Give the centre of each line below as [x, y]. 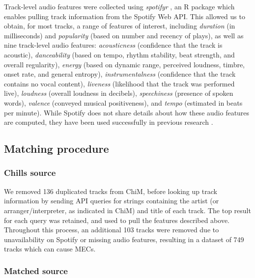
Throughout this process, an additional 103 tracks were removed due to [112, 230]
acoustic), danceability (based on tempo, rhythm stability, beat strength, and [119, 54]
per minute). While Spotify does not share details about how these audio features [127, 112]
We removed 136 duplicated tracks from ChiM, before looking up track [111, 191]
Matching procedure [57, 149]
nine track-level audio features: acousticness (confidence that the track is [113, 45]
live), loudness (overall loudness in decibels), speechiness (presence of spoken [119, 93]
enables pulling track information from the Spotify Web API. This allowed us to [125, 16]
